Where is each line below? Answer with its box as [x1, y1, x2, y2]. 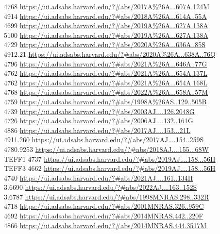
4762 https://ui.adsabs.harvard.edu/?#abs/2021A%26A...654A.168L [4, 77, 208, 87]
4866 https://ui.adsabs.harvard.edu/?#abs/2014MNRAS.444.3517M [4, 220, 207, 230]
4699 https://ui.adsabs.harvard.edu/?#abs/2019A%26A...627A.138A [4, 20, 208, 31]
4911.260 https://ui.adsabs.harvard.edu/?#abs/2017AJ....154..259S [4, 134, 204, 145]
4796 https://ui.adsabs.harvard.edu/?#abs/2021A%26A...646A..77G [4, 58, 207, 68]
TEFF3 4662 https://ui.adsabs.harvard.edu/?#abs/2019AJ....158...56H [4, 163, 216, 173]
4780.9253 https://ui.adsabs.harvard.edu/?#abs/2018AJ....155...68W [4, 144, 209, 154]
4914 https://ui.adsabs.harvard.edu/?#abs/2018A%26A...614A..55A [4, 11, 207, 21]
